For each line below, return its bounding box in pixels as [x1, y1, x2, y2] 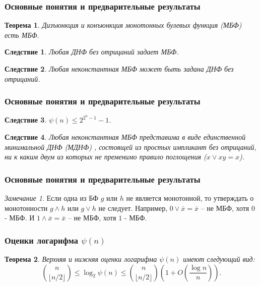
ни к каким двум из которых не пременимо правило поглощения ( [5, 151, 207, 162]
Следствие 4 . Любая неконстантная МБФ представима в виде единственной [5, 132, 246, 142]
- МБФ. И [5, 212, 35, 223]
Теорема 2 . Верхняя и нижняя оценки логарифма [5, 254, 157, 264]
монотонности [5, 202, 48, 213]
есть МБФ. [5, 29, 39, 40]
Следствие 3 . [5, 115, 47, 125]
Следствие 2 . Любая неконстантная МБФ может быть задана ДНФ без [5, 64, 234, 74]
